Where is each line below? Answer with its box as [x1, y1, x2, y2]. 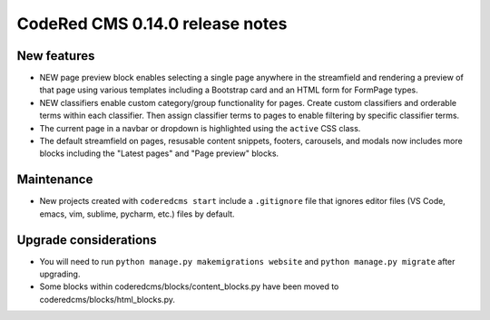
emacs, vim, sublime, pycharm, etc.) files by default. [39, 208, 235, 219]
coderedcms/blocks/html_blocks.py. [39, 294, 176, 305]
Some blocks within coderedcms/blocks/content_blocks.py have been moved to [39, 281, 339, 292]
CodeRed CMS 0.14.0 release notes [16, 14, 288, 34]
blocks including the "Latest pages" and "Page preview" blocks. [39, 148, 279, 159]
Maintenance [16, 172, 93, 188]
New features [16, 48, 95, 63]
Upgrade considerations [16, 232, 158, 247]
